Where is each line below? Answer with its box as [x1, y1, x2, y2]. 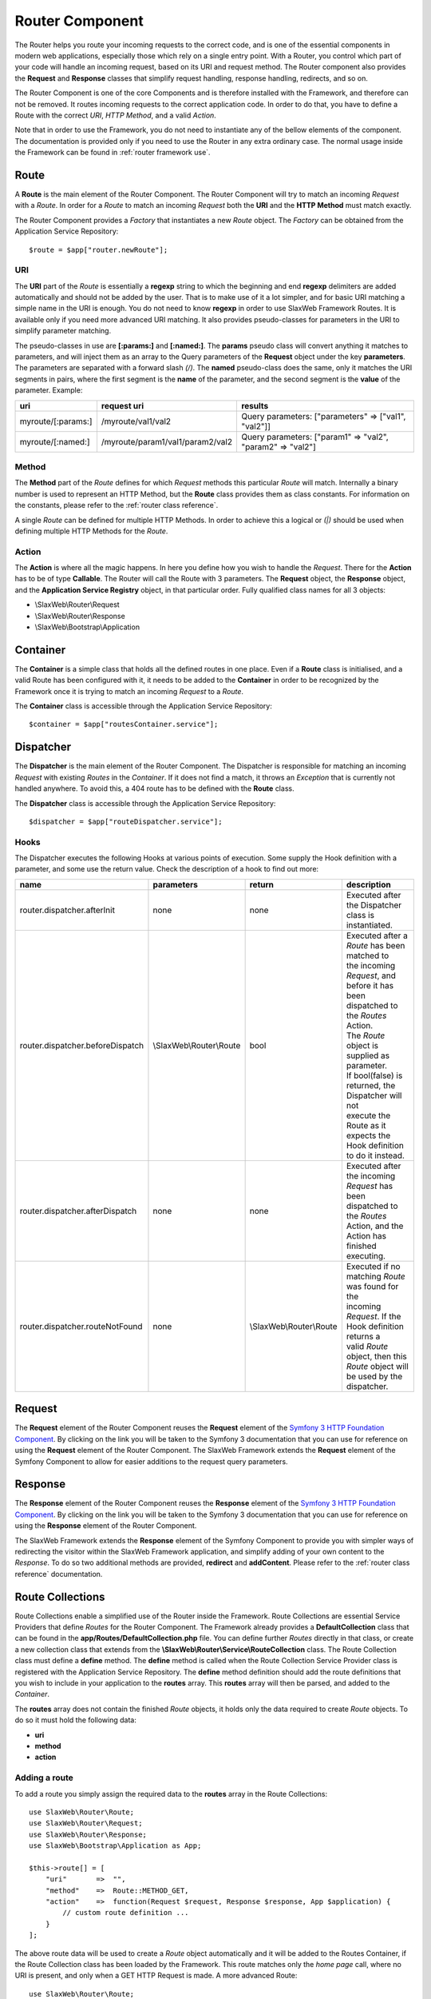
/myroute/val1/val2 [101, 416, 172, 427]
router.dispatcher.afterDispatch [19, 1205, 137, 1216]
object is [346, 1039, 379, 1051]
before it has [346, 980, 394, 991]
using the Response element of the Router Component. [14, 1521, 197, 1530]
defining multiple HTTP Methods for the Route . [14, 526, 168, 536]
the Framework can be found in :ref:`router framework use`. [14, 148, 211, 158]
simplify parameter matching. [14, 326, 112, 336]
